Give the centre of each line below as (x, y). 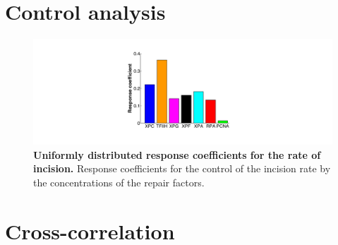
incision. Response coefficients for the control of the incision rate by (182, 168)
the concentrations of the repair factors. (119, 182)
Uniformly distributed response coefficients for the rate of (177, 154)
